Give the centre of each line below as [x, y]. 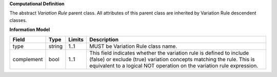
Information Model [30, 30]
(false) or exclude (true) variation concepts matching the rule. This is [172, 59]
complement [28, 59]
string [55, 46]
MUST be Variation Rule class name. [133, 46]
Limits [76, 39]
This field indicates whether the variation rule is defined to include [169, 53]
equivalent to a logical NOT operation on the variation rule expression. [174, 65]
